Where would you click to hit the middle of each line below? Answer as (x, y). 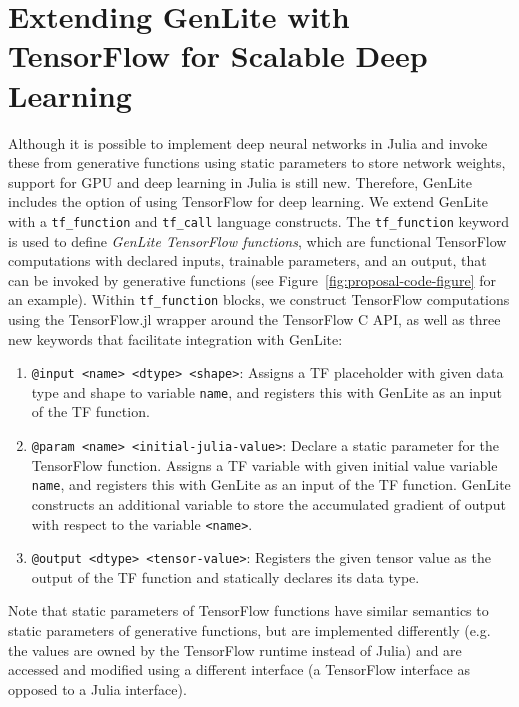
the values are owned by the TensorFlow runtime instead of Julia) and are (235, 649)
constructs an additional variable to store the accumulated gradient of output (268, 503)
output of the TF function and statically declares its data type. (225, 576)
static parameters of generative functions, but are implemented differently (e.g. (249, 630)
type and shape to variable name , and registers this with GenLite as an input (266, 391)
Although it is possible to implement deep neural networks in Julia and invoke (248, 142)
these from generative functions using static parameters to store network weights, (257, 162)
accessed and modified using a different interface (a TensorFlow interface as (239, 669)
